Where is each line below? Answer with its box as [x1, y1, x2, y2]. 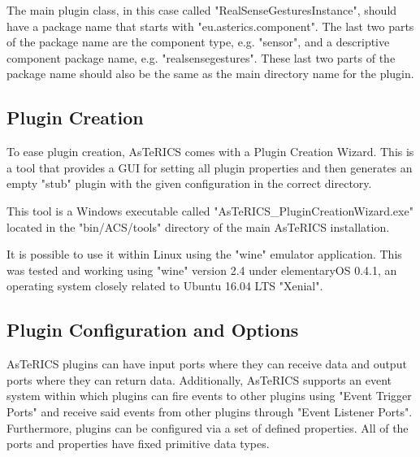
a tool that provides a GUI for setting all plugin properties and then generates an [6, 159, 413, 176]
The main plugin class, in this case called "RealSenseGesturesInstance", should [6, 2, 397, 18]
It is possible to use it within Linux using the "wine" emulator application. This [6, 246, 402, 263]
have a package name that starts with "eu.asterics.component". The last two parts [6, 17, 414, 34]
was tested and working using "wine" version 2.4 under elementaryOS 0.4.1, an [6, 261, 397, 278]
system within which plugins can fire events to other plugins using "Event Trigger [6, 387, 412, 404]
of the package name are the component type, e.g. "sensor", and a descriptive [6, 33, 390, 50]
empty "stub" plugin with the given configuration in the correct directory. [6, 175, 372, 192]
